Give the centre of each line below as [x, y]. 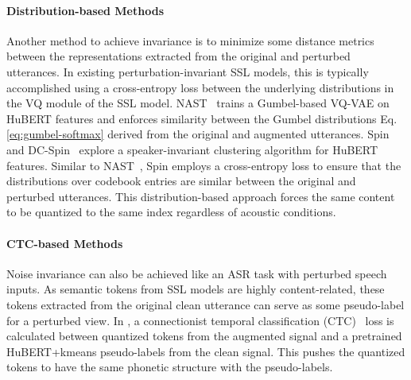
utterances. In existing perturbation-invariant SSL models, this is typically [188, 71]
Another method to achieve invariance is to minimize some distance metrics [190, 40]
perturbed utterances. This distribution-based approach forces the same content [201, 196]
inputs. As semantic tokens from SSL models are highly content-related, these [196, 289]
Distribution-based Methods [85, 10]
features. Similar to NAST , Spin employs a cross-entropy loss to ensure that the [204, 165]
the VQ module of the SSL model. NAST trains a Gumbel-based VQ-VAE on [198, 103]
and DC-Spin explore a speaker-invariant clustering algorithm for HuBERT [192, 149]
